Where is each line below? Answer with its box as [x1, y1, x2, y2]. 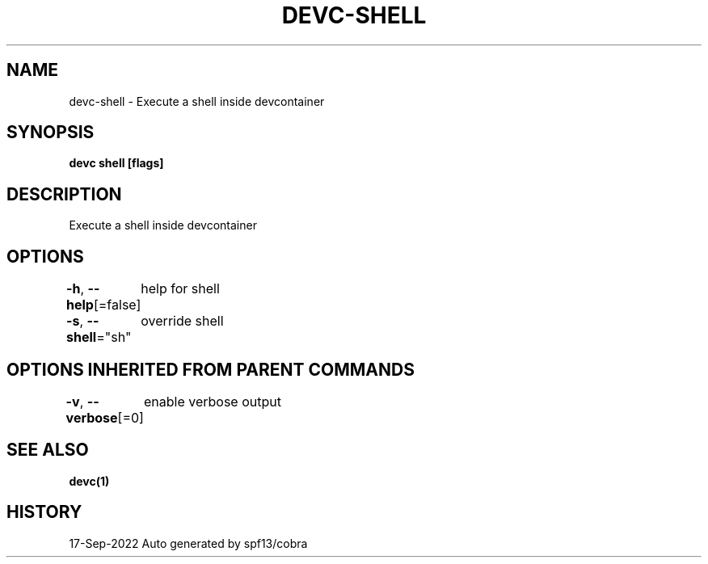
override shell [141, 313, 224, 330]
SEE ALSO [6, 440, 89, 461]
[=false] [93, 297, 141, 314]
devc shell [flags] [69, 156, 164, 170]
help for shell [141, 280, 220, 297]
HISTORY [6, 502, 82, 523]
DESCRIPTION [6, 183, 122, 204]
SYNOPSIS [6, 122, 95, 143]
